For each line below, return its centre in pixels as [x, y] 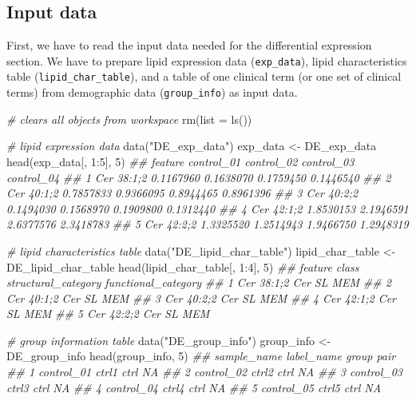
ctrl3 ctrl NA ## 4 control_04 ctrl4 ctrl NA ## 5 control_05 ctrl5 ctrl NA [194, 387]
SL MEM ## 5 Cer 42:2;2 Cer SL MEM [108, 314]
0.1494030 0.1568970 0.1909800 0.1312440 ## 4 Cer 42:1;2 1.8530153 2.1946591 [208, 208]
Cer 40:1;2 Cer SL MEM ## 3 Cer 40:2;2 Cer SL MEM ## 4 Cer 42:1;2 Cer [202, 298]
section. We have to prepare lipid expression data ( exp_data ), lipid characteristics [207, 60]
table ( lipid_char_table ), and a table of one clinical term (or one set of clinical [204, 76]
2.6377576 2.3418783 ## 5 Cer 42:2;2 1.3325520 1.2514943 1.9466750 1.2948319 [208, 224]
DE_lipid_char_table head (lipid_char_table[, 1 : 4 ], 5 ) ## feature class [183, 266]
